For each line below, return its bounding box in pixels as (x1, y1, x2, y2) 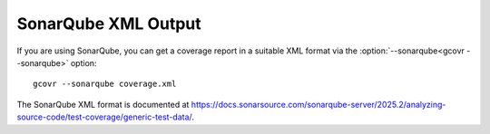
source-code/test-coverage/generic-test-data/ (16, 111, 192, 122)
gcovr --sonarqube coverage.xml (33, 79, 177, 90)
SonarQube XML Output (16, 14, 201, 33)
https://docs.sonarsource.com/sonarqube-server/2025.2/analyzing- (191, 99, 446, 110)
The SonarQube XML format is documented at (16, 99, 190, 110)
